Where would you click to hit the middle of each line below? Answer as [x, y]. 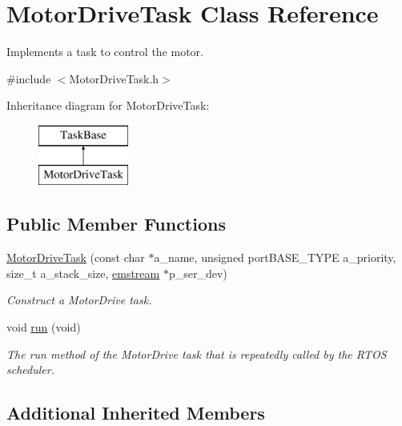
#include [29, 78]
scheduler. [30, 370]
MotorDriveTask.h [114, 78]
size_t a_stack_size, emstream [83, 273]
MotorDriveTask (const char [76, 257]
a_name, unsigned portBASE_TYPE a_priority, [275, 257]
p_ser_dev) [198, 273]
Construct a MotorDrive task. [79, 300]
